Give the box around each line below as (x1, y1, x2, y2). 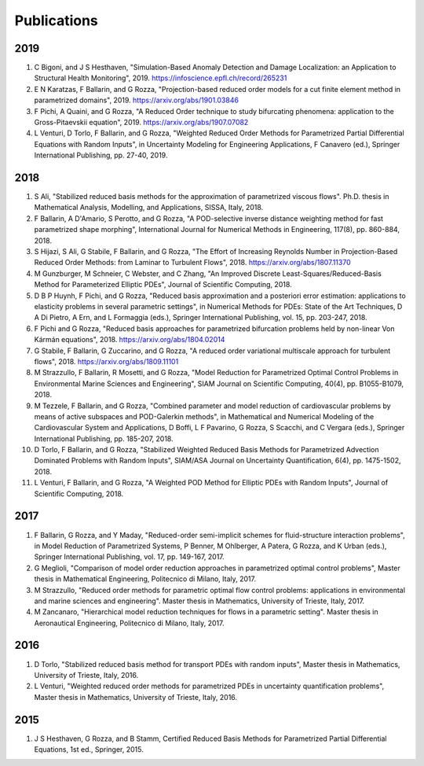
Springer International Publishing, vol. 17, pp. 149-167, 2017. (34, 552, 225, 562)
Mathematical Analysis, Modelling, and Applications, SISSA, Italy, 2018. (34, 203, 264, 212)
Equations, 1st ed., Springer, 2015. (34, 745, 144, 754)
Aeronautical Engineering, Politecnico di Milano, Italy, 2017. (34, 618, 225, 628)
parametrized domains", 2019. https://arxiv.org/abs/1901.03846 (34, 95, 239, 105)
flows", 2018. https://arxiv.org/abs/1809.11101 (34, 356, 179, 366)
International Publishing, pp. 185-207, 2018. (34, 433, 174, 444)
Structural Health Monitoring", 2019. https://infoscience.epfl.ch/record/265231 (34, 73, 287, 83)
